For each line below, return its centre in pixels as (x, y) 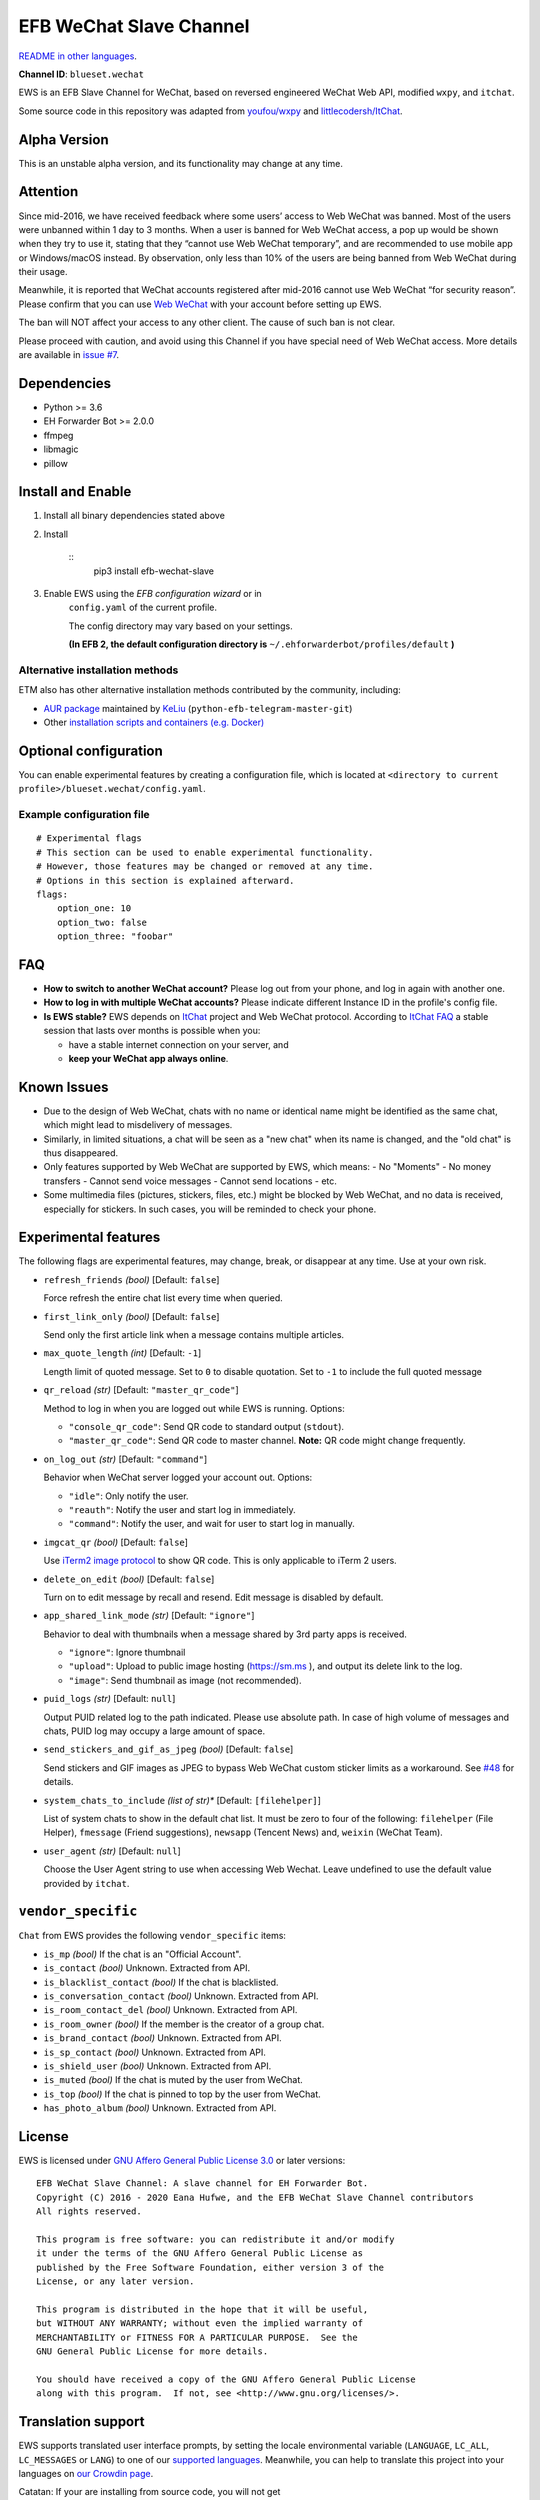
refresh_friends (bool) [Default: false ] (131, 1279)
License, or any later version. (115, 2281)
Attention (48, 191)
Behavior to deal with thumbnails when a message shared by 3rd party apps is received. (225, 1634)
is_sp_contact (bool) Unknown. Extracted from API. (155, 2052)
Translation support (81, 2421)
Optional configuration (91, 750)
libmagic (61, 449)
